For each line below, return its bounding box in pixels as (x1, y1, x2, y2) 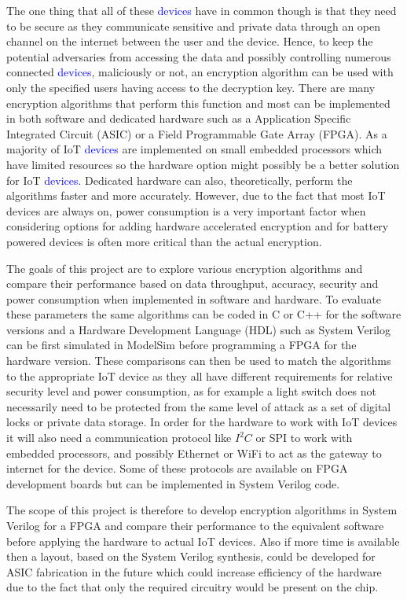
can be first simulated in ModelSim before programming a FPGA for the (6, 337, 357, 353)
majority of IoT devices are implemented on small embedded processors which (6, 141, 383, 157)
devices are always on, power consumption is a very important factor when (6, 202, 366, 219)
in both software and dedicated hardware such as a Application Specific (6, 110, 351, 127)
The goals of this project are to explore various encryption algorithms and (6, 260, 363, 276)
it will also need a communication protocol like (6, 429, 232, 446)
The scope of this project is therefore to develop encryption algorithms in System (6, 502, 398, 518)
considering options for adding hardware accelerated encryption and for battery (6, 218, 389, 234)
